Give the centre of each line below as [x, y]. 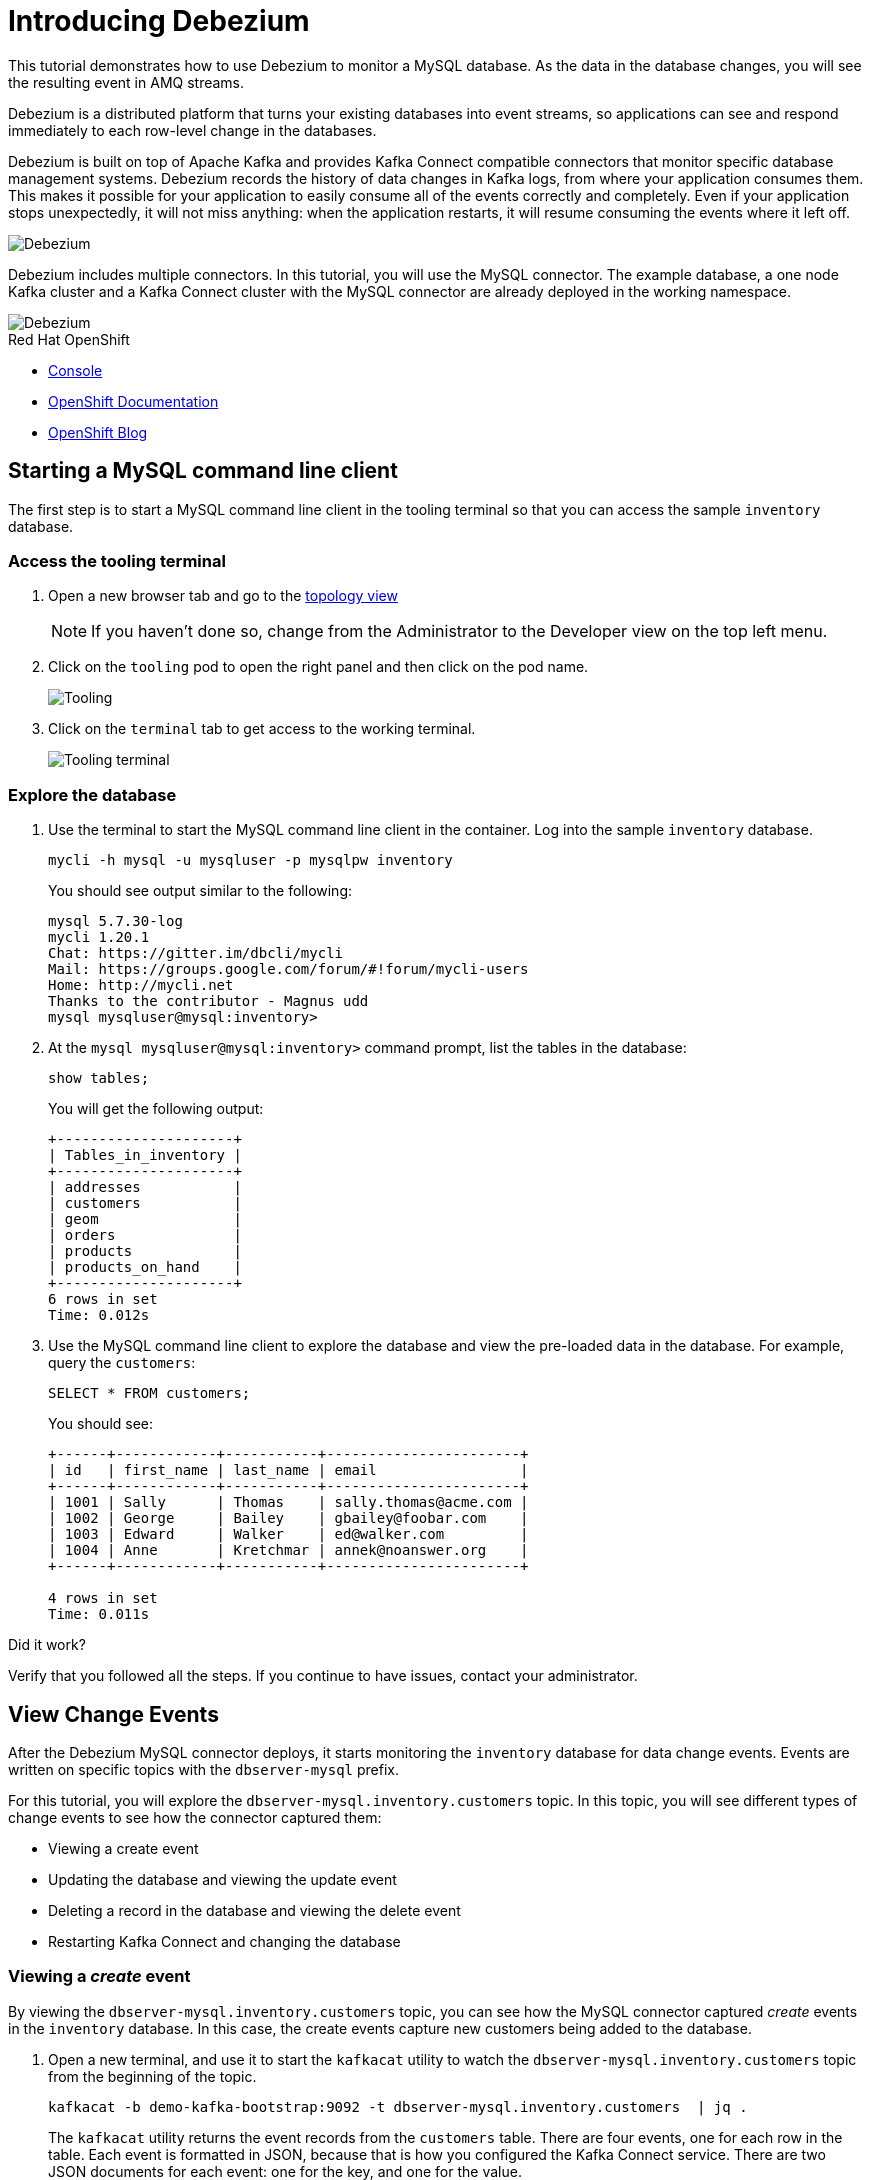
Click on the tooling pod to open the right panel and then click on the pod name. [318, 667]
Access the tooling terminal [117, 560]
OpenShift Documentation [133, 401]
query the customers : [122, 1363]
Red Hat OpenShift [69, 339]
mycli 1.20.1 [99, 937]
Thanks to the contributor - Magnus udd [208, 1001]
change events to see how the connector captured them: [195, 1817]
